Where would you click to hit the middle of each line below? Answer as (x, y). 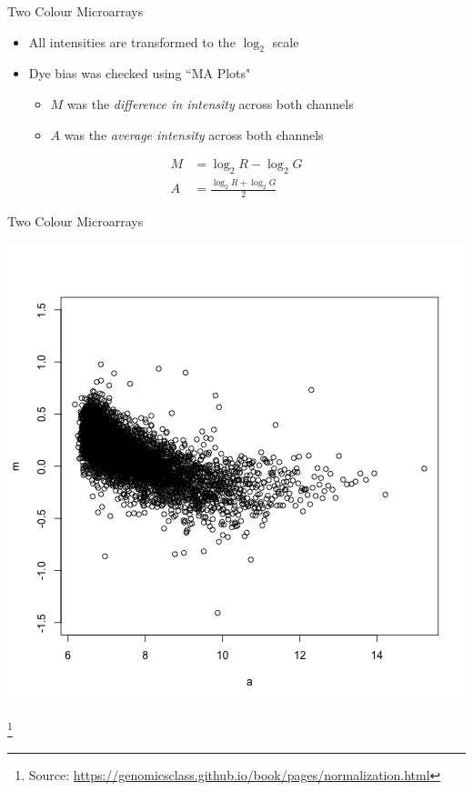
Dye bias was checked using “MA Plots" (140, 73)
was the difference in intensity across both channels (210, 103)
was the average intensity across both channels (194, 134)
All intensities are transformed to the (132, 41)
